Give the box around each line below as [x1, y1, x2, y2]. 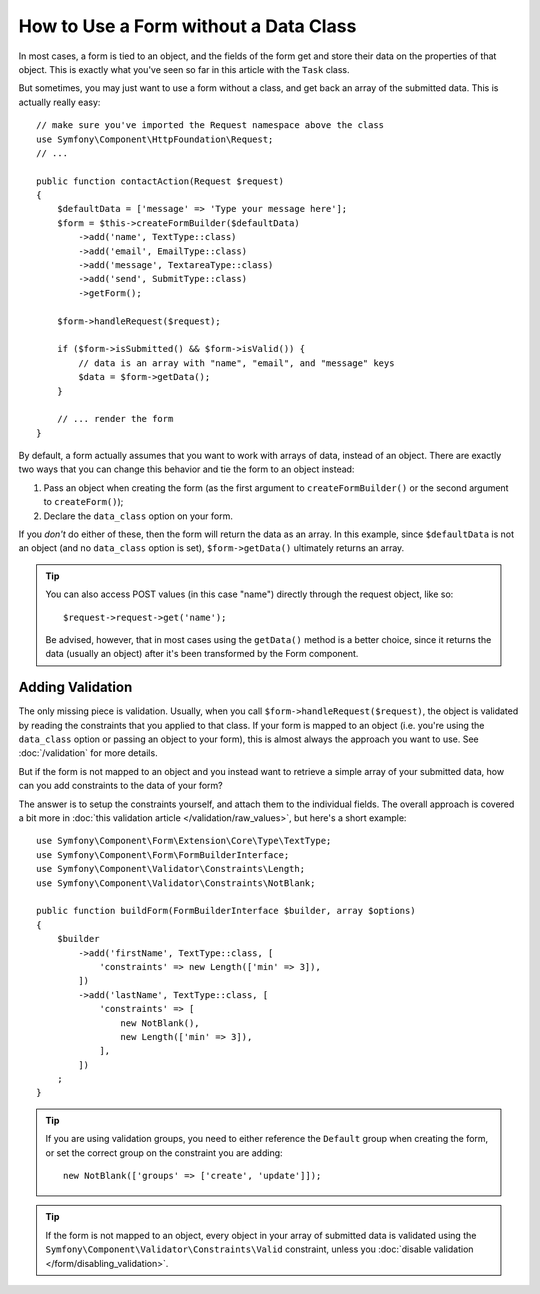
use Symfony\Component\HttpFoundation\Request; [36, 133, 274, 145]
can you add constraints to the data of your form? [18, 780, 224, 792]
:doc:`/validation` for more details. [18, 747, 159, 759]
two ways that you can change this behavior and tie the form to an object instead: [18, 463, 355, 475]
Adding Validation [18, 679, 133, 696]
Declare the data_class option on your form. [43, 510, 234, 522]
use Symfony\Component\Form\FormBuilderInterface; [36, 849, 290, 860]
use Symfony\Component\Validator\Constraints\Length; [36, 863, 305, 875]
